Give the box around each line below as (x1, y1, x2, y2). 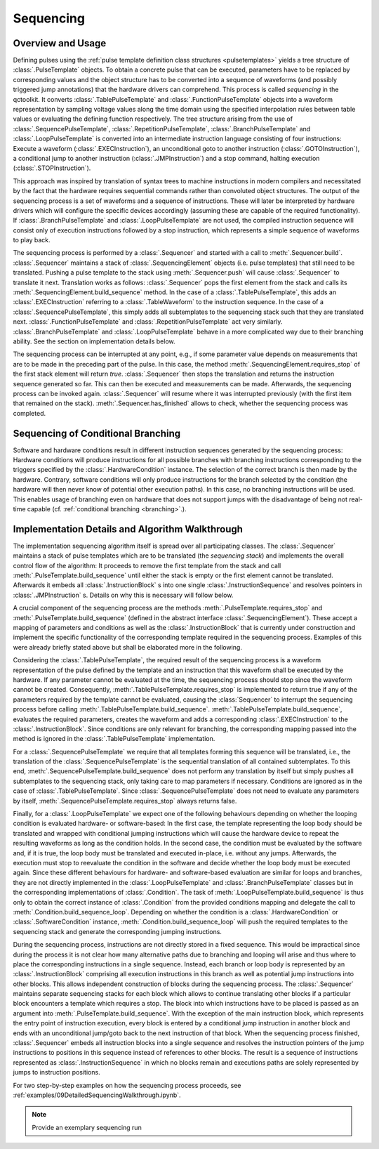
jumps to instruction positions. (13, 1068, 101, 1077)
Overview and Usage (13, 37, 107, 49)
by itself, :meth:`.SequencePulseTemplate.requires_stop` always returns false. (13, 796, 237, 805)
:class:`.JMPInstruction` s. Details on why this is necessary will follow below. (13, 591, 234, 599)
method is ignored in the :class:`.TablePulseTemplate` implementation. (13, 735, 215, 743)
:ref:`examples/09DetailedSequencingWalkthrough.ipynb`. (13, 1091, 182, 1099)
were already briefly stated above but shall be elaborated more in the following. (13, 643, 242, 651)
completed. (13, 409, 46, 417)
